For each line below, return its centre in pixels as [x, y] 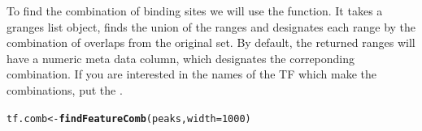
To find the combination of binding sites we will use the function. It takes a [195, 11]
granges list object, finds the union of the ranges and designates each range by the [211, 26]
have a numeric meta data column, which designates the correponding [181, 58]
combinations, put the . [65, 89]
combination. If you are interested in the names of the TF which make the [191, 74]
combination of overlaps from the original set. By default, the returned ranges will [211, 42]
